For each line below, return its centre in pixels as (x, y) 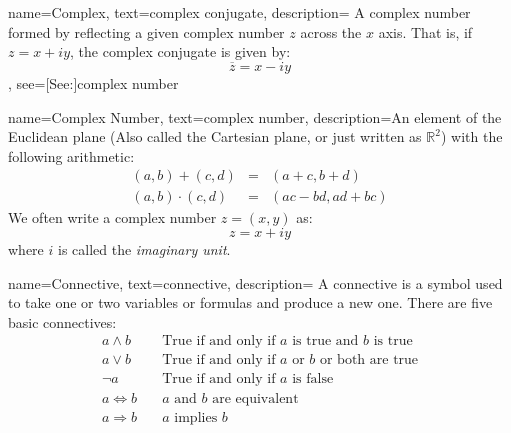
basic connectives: (62, 321)
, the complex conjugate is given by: (180, 51)
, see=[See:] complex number (93, 83)
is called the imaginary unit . (144, 249)
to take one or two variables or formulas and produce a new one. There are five (250, 302)
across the (331, 31)
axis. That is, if (425, 31)
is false (313, 379)
